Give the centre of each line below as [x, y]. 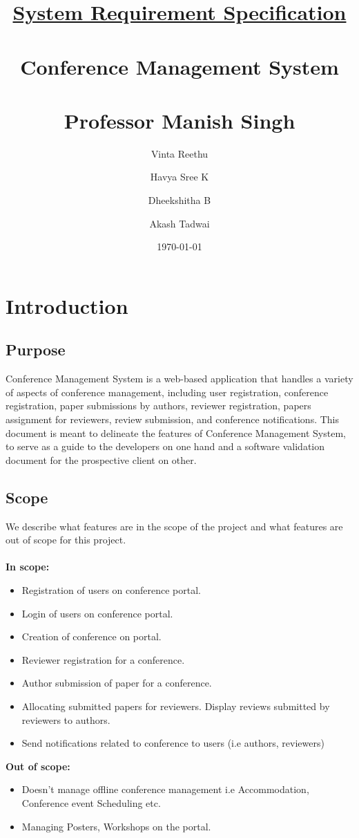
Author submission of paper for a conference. [117, 683]
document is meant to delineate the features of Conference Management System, [176, 432]
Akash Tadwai [179, 223]
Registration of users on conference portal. [111, 589]
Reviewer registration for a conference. [103, 659]
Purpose [36, 350]
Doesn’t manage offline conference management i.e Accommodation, [165, 789]
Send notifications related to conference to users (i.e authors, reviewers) [173, 743]
